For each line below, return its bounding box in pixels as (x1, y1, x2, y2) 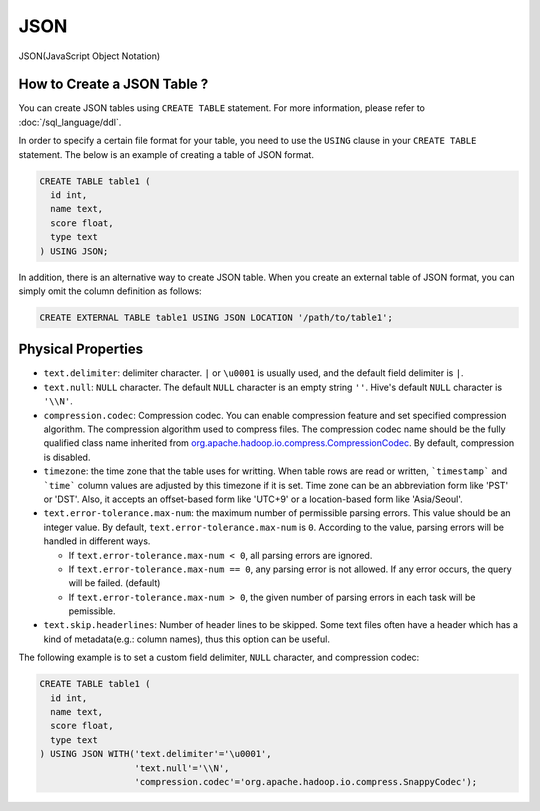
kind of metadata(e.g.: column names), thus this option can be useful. (43, 633, 330, 645)
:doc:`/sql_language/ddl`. (18, 116, 122, 128)
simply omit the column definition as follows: (18, 285, 202, 297)
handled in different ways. (43, 535, 151, 547)
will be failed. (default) (68, 577, 161, 589)
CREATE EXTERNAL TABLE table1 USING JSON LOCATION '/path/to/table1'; (39, 311, 394, 323)
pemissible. (68, 605, 116, 617)
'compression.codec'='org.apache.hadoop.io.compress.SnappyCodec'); (134, 776, 478, 787)
